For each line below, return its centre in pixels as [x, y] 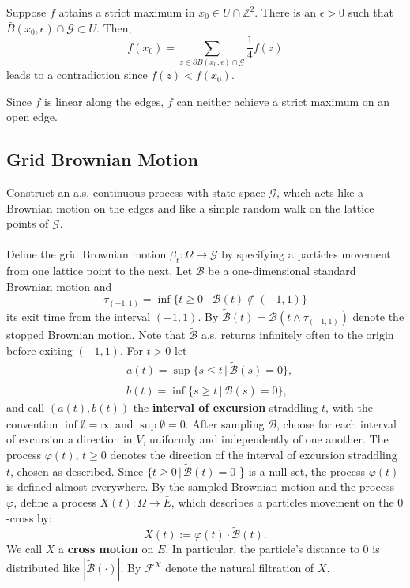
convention [32, 423]
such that [371, 12]
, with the [350, 407]
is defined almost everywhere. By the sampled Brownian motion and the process [200, 486]
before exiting [39, 350]
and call [26, 407]
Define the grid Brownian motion [87, 254]
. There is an [286, 12]
